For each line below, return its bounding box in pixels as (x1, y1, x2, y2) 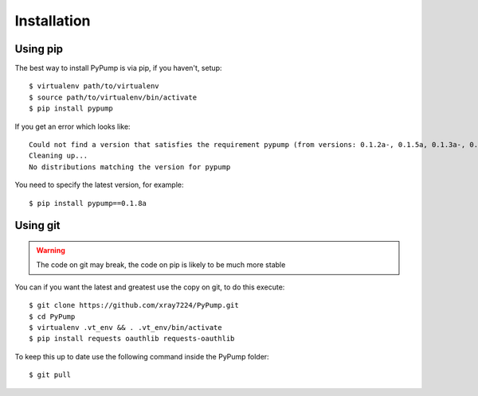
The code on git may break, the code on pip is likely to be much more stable (36, 260, 286, 270)
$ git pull (29, 371, 72, 379)
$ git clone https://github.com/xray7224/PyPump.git (29, 301, 239, 310)
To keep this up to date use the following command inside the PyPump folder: (14, 351, 270, 361)
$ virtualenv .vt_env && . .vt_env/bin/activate (29, 323, 222, 332)
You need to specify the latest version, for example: (14, 180, 184, 190)
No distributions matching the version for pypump (29, 162, 231, 171)
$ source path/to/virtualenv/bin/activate (29, 92, 198, 102)
